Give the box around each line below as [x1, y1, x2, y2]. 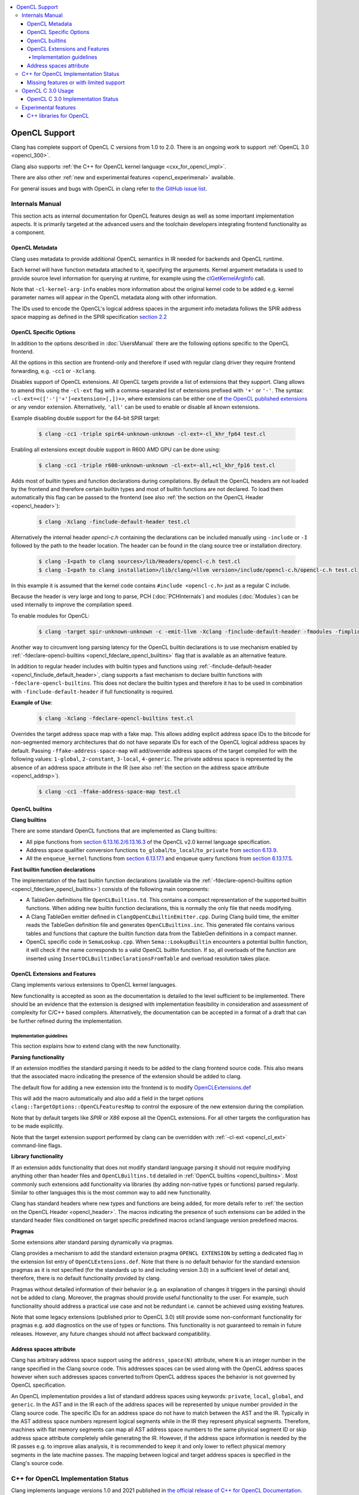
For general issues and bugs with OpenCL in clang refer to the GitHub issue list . [11, 185, 208, 192]
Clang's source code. [11, 1459, 64, 1466]
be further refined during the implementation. [11, 1017, 123, 1024]
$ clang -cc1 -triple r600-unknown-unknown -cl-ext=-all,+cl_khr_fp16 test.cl [38, 462, 275, 469]
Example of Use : [11, 699, 53, 706]
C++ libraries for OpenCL [27, 112, 89, 120]
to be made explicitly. [11, 1122, 64, 1130]
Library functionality [11, 1153, 63, 1160]
